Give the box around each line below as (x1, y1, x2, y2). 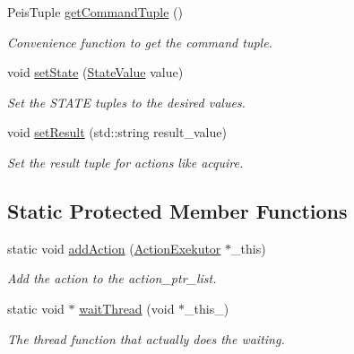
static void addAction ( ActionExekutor (7, 238, 221, 257)
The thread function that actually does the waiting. (7, 329, 285, 348)
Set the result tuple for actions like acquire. (7, 152, 244, 171)
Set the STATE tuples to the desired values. (7, 92, 246, 111)
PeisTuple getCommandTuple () (7, 3, 183, 21)
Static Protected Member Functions (7, 196, 348, 224)
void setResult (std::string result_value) (7, 123, 227, 142)
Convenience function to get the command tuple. (7, 32, 272, 51)
